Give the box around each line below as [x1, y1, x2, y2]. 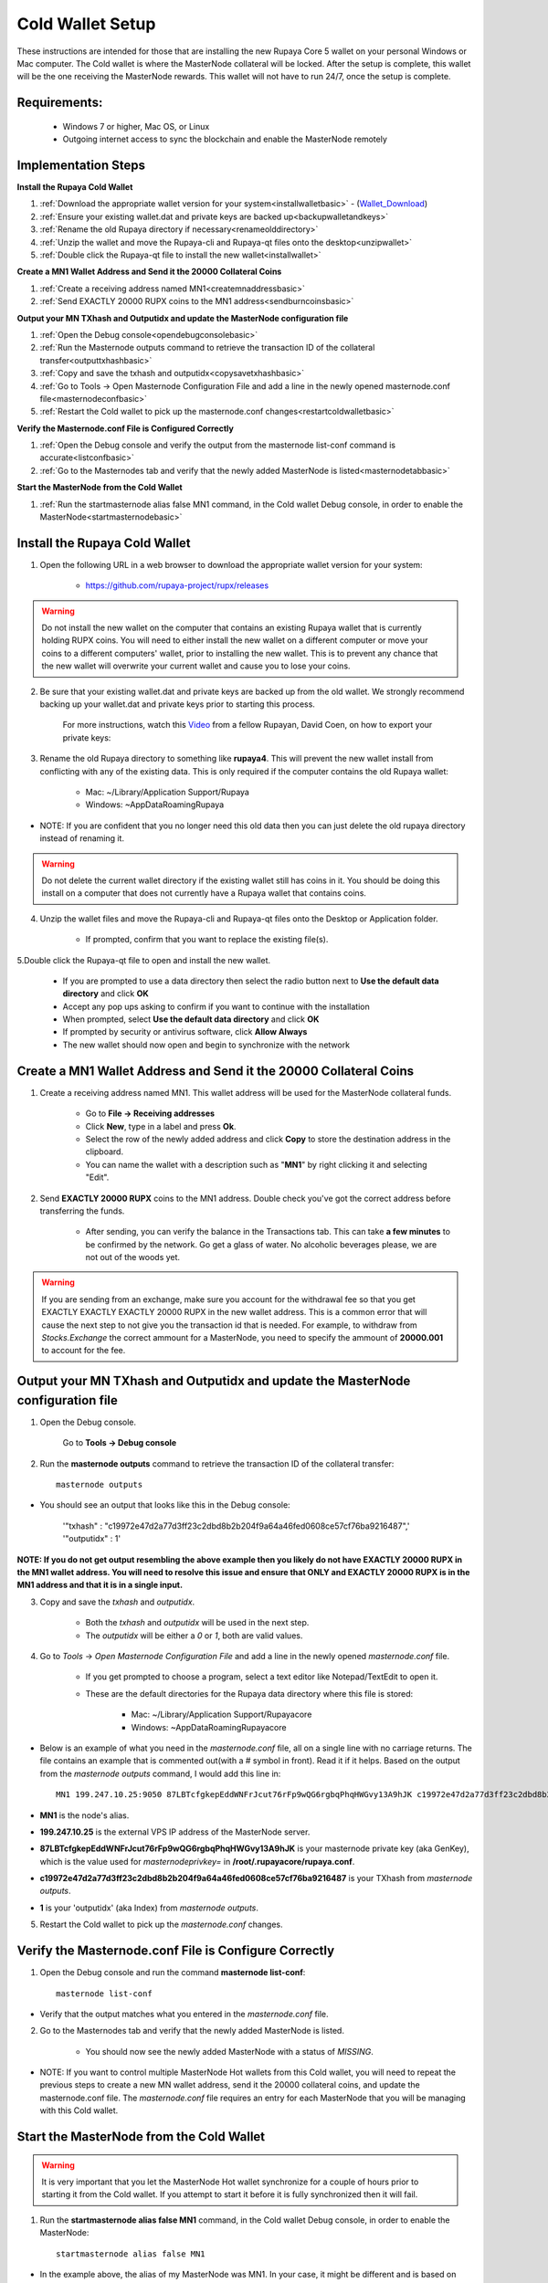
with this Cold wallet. [39, 2105, 119, 2116]
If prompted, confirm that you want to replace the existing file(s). [85, 934, 329, 945]
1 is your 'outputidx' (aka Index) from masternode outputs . [39, 1902, 259, 1913]
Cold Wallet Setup [16, 14, 156, 34]
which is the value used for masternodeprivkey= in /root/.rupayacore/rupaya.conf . [39, 1856, 355, 1867]
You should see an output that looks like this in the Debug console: [39, 1499, 291, 1510]
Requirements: [16, 95, 103, 110]
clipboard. [85, 1146, 123, 1157]
